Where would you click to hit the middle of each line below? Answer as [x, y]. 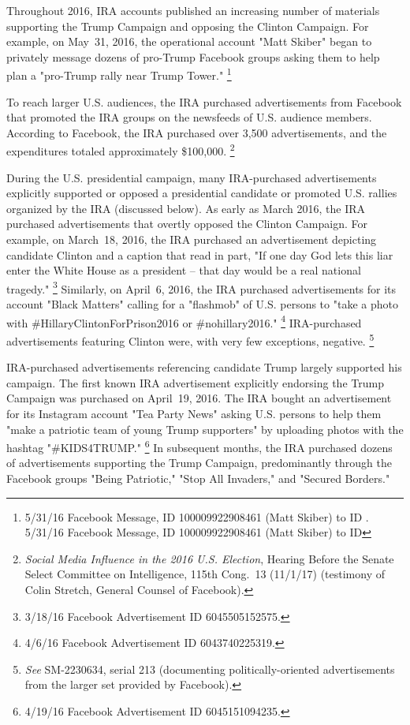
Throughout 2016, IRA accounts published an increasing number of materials [193, 10]
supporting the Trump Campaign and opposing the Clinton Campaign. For [188, 26]
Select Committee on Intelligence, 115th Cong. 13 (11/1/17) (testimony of [205, 574]
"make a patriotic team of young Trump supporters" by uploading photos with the [205, 429]
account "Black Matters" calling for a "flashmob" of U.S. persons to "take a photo [202, 304]
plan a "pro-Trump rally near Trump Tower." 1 [119, 74]
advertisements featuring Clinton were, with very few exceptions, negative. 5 [190, 339]
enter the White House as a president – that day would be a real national [184, 270]
